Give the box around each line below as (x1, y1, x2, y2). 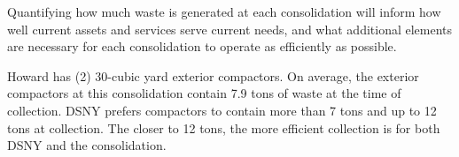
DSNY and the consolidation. (7, 136, 167, 154)
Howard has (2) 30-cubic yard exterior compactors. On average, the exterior (7, 66, 419, 85)
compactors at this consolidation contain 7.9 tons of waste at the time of (7, 84, 401, 102)
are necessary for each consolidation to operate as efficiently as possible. (7, 37, 397, 56)
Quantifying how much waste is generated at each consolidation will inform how (7, 3, 441, 20)
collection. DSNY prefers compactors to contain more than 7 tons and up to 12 (7, 101, 437, 119)
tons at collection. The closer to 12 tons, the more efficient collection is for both (7, 118, 440, 137)
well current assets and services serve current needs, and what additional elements (7, 19, 453, 38)
